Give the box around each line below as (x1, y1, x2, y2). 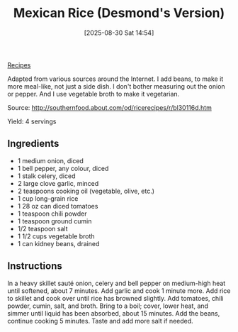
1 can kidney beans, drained (17, 239, 100, 248)
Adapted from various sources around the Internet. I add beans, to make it (7, 74, 224, 83)
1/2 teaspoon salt (17, 224, 69, 233)
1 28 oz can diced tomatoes (17, 201, 98, 210)
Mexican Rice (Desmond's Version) (13, 5, 225, 21)
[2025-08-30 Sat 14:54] (84, 28, 154, 37)
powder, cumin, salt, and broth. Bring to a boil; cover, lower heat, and (7, 301, 209, 310)
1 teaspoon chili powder (17, 209, 87, 218)
